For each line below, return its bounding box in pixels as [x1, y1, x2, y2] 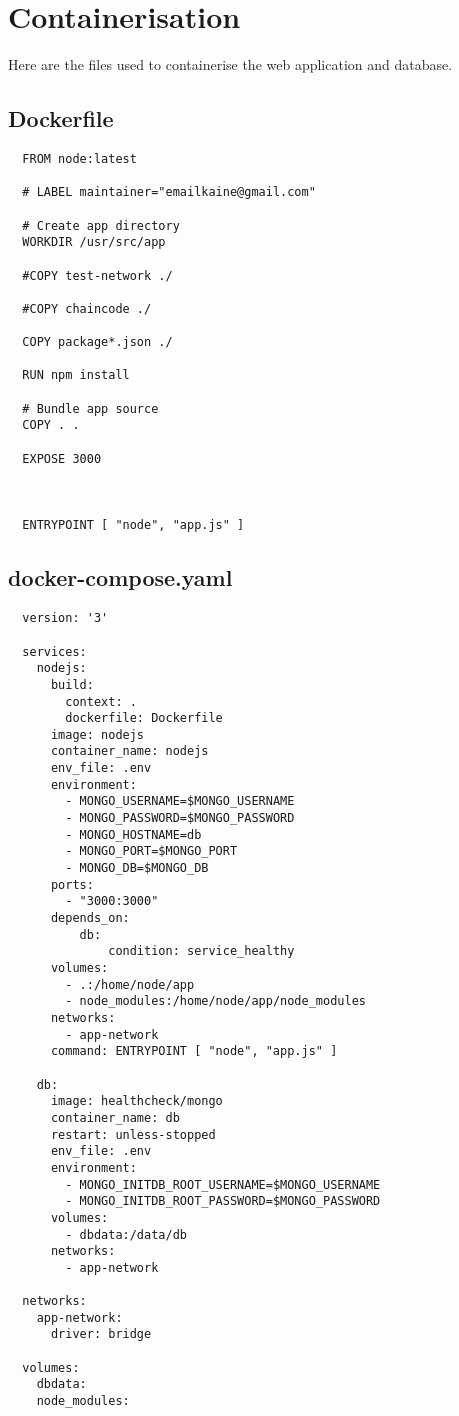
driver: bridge [50, 1327, 152, 1342]
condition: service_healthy [108, 944, 295, 959]
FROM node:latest [22, 151, 137, 166]
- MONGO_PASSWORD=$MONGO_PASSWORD [65, 811, 295, 826]
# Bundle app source [22, 401, 159, 416]
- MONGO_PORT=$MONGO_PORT [65, 844, 238, 859]
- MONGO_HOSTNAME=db [65, 827, 202, 842]
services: [22, 644, 87, 659]
